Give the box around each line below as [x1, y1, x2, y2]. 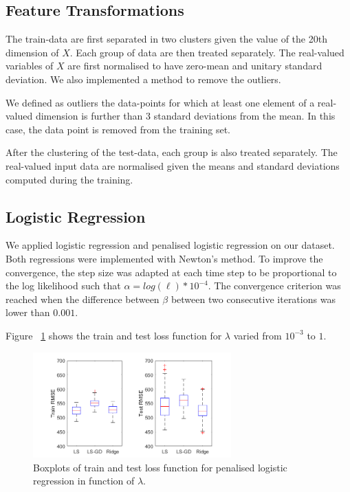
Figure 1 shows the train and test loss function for [6, 328, 222, 342]
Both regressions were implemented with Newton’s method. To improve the [6, 251, 323, 265]
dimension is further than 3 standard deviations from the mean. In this [35, 109, 336, 123]
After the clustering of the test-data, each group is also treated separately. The [6, 145, 338, 159]
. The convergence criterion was [208, 278, 341, 293]
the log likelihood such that [6, 278, 121, 293]
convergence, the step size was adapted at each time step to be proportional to [6, 265, 337, 279]
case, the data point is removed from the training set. [6, 122, 230, 136]
